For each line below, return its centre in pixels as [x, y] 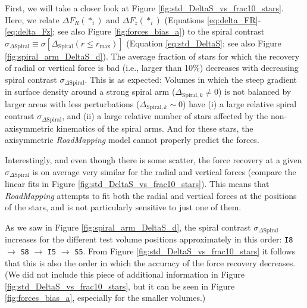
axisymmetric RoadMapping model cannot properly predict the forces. [132, 140]
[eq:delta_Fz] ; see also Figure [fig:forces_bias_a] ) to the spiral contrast [135, 31]
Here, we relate [32, 19]
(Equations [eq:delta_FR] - [213, 19]
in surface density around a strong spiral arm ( [90, 91]
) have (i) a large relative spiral [240, 103]
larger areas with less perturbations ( [72, 103]
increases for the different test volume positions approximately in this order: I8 [149, 239]
